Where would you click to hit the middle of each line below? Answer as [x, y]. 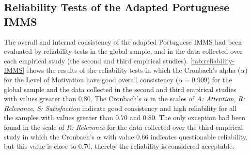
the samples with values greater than [59, 117]
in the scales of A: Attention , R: [198, 99]
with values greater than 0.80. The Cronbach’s [73, 99]
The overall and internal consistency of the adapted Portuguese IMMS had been [123, 41]
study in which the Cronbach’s [49, 136]
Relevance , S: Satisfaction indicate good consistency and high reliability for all [120, 108]
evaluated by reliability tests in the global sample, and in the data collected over [123, 51]
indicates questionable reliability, [199, 136]
